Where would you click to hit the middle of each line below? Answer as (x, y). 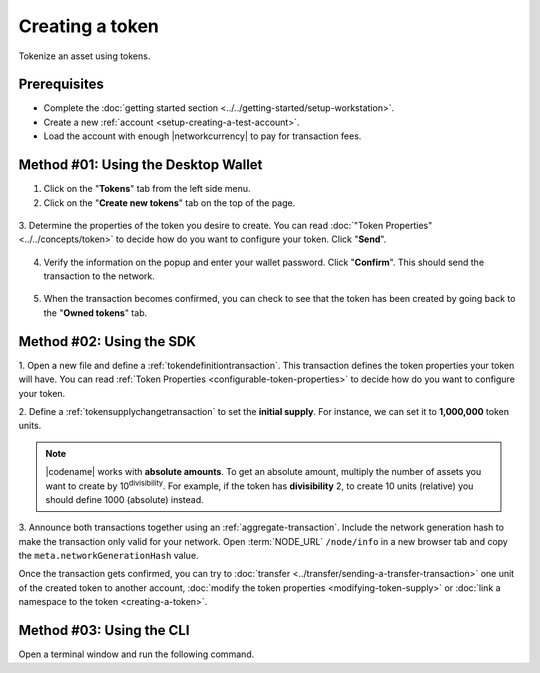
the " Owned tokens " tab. (95, 312)
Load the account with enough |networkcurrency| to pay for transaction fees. (202, 136)
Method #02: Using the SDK (107, 341)
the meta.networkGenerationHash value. (108, 556)
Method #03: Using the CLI (104, 630)
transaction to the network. (99, 276)
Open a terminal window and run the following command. (136, 654)
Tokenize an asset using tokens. (84, 56)
